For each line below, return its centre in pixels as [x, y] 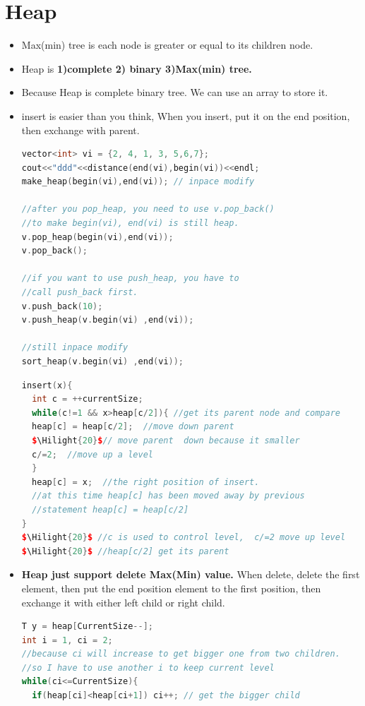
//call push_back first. [80, 293]
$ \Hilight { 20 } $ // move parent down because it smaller [166, 440]
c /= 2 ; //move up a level [92, 454]
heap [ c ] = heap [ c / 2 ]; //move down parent [133, 427]
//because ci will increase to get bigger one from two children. [181, 654]
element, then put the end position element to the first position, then [171, 588]
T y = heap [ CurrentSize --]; [87, 627]
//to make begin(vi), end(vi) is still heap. [130, 223]
